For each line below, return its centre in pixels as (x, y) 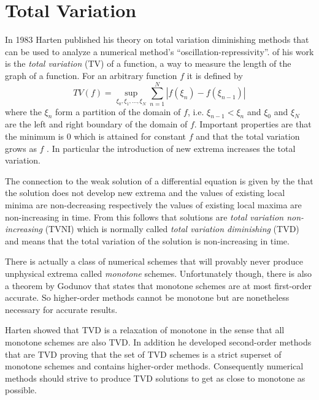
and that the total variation (248, 136)
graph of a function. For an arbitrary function (91, 75)
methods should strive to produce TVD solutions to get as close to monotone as (155, 378)
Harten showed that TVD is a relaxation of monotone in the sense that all (145, 330)
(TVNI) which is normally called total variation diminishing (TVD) (172, 229)
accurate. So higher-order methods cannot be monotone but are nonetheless (147, 297)
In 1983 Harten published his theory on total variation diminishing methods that (157, 40)
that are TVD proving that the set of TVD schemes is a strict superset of (143, 354)
